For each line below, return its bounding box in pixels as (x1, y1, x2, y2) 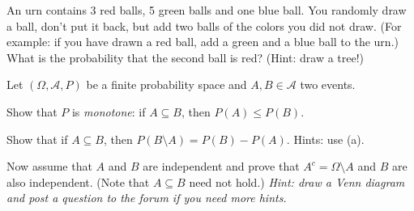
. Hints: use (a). (286, 130, 365, 147)
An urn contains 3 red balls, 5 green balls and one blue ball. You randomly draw (6, 2, 407, 18)
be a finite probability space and (86, 76, 247, 93)
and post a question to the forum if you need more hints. (6, 189, 287, 206)
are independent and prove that (143, 158, 300, 175)
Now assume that (6, 158, 92, 175)
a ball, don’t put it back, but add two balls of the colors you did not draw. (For (6, 17, 402, 34)
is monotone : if (71, 103, 146, 120)
